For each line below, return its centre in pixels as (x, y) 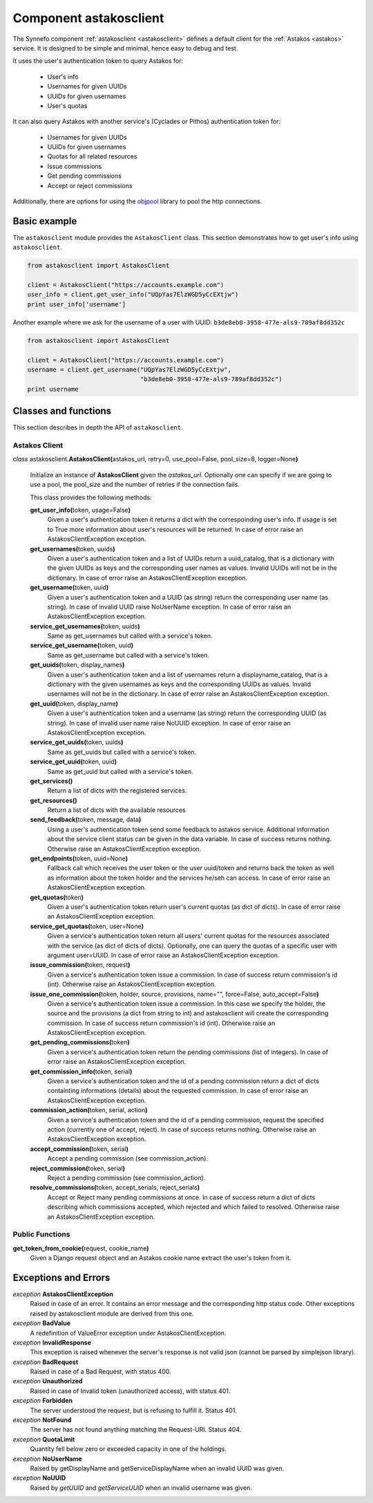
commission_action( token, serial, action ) (89, 1110)
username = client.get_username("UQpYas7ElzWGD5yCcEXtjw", (129, 370)
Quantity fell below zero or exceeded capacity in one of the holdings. (128, 1449)
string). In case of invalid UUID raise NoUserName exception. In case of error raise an (169, 607)
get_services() (51, 781)
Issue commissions (75, 166)
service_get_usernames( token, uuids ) (85, 626)
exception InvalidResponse (52, 1343)
